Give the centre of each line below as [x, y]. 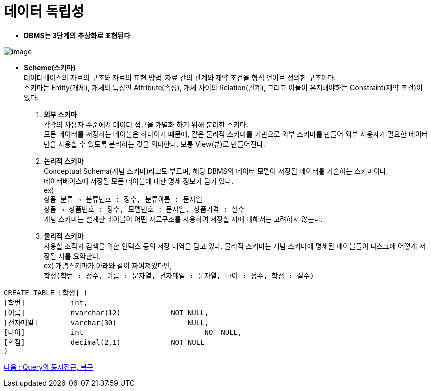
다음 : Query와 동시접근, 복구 [49, 367]
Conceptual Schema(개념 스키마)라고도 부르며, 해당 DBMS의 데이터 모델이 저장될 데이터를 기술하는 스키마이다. [216, 171]
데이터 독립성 [44, 12]
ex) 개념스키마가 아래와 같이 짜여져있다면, [108, 265]
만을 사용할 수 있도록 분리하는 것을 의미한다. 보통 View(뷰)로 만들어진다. [154, 144]
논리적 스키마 [64, 161]
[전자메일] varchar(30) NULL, [107, 322]
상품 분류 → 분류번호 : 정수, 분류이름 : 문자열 [123, 199]
